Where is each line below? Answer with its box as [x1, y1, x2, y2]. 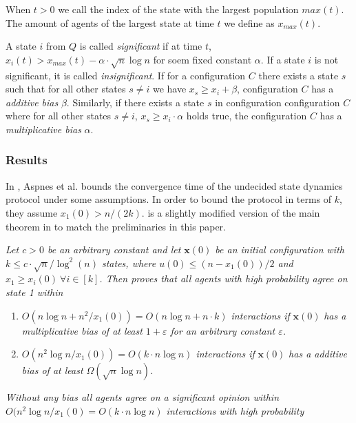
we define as [224, 15, 275, 30]
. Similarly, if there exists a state [66, 95, 205, 109]
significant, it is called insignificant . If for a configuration [6, 68, 246, 82]
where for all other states [6, 108, 112, 123]
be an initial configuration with [215, 242, 344, 257]
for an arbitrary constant [170, 323, 275, 337]
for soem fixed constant [153, 52, 252, 66]
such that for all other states [6, 81, 126, 96]
